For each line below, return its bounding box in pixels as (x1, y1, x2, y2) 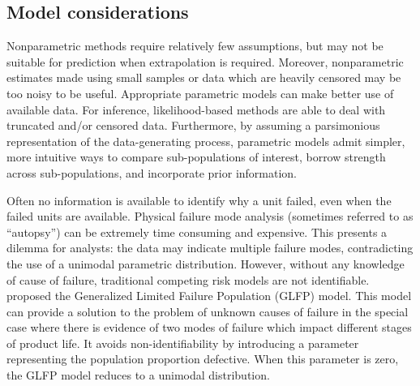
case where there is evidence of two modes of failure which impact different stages (6, 319, 412, 336)
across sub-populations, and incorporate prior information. (6, 164, 298, 181)
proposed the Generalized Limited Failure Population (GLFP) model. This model (6, 287, 412, 304)
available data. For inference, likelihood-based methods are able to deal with (6, 101, 386, 118)
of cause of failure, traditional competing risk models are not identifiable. (6, 271, 370, 288)
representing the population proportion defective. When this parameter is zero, (6, 350, 399, 367)
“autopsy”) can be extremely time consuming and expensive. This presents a (6, 223, 388, 240)
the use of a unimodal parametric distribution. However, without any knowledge (6, 255, 405, 272)
